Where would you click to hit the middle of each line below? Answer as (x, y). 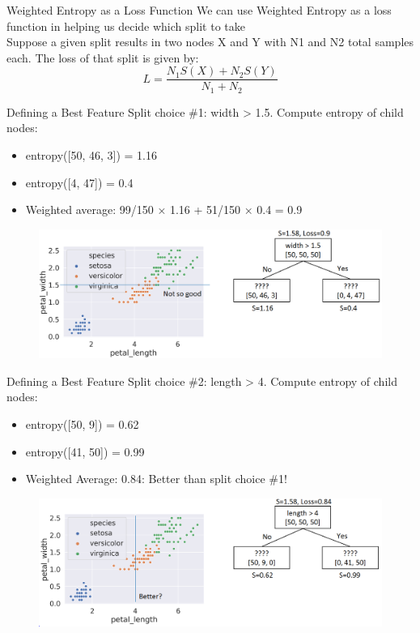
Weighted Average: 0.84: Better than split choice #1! (156, 479)
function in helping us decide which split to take (126, 26)
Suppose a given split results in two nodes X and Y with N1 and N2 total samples (210, 42)
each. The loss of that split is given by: (103, 57)
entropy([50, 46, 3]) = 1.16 (91, 155)
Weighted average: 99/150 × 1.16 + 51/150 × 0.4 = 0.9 (164, 210)
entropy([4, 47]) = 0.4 (79, 182)
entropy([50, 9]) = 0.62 (82, 424)
